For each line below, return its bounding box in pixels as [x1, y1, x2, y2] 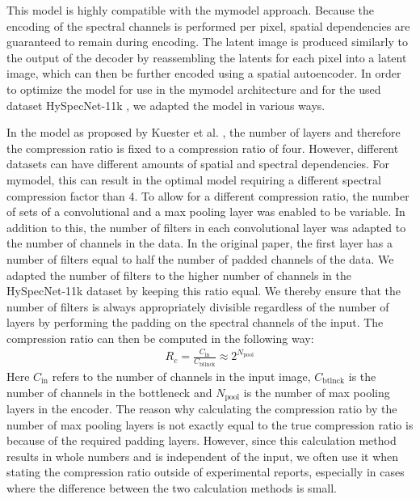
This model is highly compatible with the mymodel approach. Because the [6, 2, 375, 18]
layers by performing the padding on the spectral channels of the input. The [6, 314, 384, 331]
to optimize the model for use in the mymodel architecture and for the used [6, 80, 381, 97]
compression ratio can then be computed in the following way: [6, 329, 314, 346]
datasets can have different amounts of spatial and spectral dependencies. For [6, 155, 390, 172]
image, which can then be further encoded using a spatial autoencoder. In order [6, 65, 401, 82]
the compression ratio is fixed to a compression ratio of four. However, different [6, 139, 399, 156]
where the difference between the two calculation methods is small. [6, 479, 337, 496]
